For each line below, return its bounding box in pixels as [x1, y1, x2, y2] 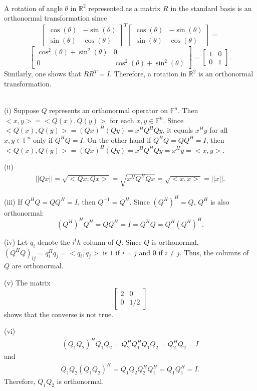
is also [210, 196, 229, 207]
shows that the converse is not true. [4, 309, 114, 319]
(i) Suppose [4, 105, 39, 116]
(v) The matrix [4, 277, 51, 288]
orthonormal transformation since [4, 13, 107, 23]
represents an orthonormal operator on [49, 105, 168, 116]
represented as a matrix [88, 3, 161, 13]
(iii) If [4, 196, 23, 207]
